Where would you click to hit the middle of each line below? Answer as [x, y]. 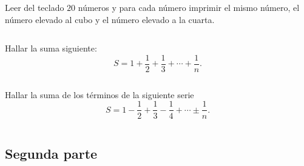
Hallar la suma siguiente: [51, 48]
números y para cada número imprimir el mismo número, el [189, 7]
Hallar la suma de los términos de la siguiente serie [100, 94]
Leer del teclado [35, 7]
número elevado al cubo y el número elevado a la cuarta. [110, 19]
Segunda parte [51, 153]
